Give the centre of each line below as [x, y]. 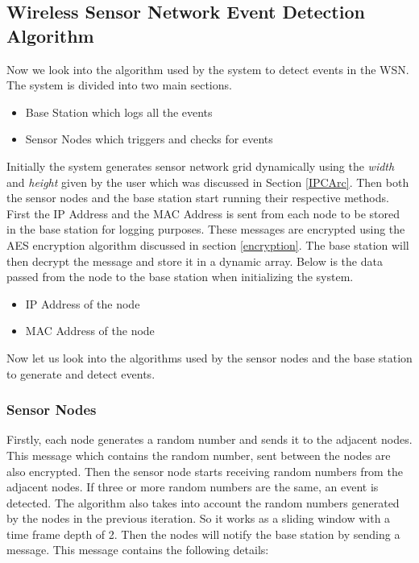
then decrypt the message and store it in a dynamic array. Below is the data [195, 261]
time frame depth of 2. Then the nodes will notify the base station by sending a [203, 534]
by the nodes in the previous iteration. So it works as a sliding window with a [199, 518]
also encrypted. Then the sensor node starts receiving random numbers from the [205, 471]
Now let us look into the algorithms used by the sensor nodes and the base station [209, 357]
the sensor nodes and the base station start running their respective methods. [198, 198]
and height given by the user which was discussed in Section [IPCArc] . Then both [208, 182]
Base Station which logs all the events [119, 112]
